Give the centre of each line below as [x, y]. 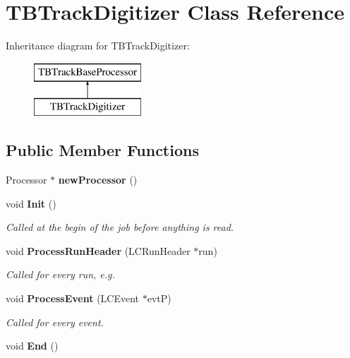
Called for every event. [55, 322]
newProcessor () [98, 180]
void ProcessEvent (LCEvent [73, 298]
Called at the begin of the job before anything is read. [120, 227]
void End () [32, 346]
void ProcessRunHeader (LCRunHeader [98, 250]
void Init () [31, 203]
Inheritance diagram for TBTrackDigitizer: [98, 46]
